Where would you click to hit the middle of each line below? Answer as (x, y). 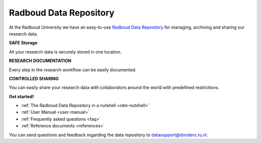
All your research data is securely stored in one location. (65, 52)
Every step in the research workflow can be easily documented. (73, 70)
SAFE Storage (23, 43)
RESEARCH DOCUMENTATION (40, 61)
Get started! (21, 96)
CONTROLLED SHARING (34, 78)
